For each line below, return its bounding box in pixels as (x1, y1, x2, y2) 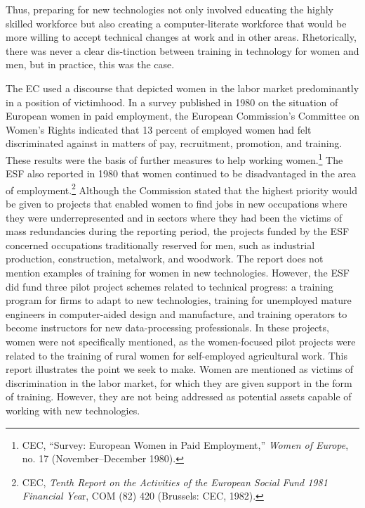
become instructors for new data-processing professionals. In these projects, (6, 320, 329, 335)
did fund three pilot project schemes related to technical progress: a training (6, 279, 333, 293)
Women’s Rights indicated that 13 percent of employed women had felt (6, 122, 312, 136)
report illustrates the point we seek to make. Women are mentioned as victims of (6, 362, 354, 376)
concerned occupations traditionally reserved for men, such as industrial (6, 237, 315, 252)
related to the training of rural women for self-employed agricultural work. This (6, 348, 347, 362)
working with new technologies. (6, 402, 140, 417)
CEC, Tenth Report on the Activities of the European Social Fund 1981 (22, 474, 328, 489)
